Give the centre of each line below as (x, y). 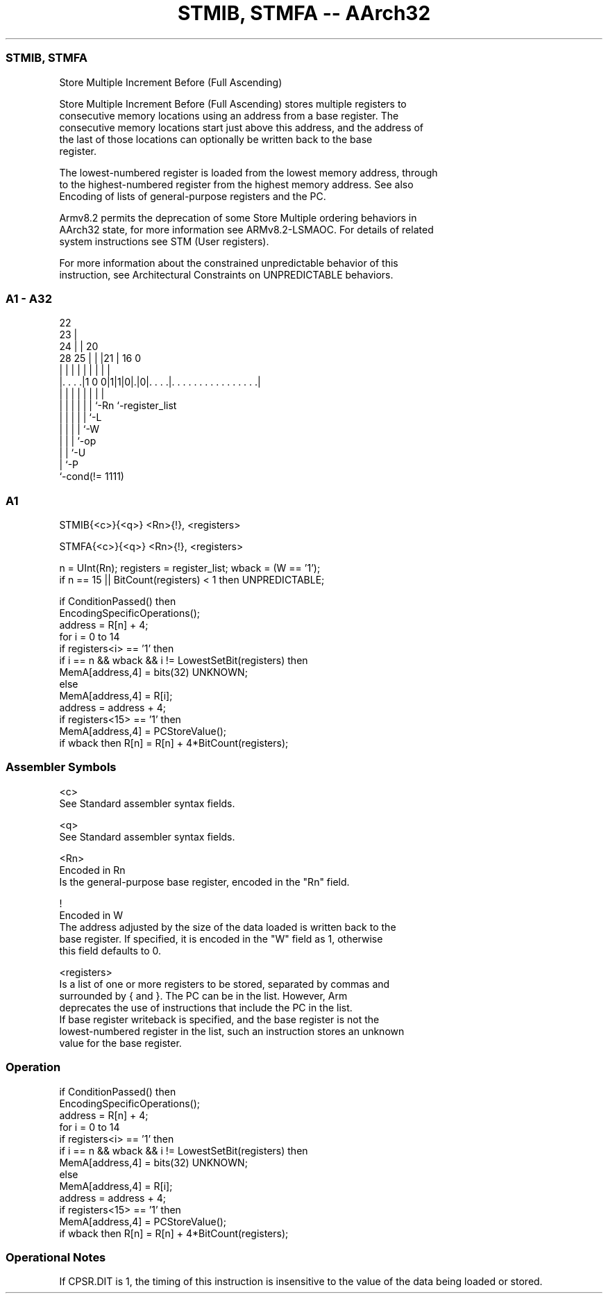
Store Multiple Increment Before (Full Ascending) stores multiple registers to (233, 104)
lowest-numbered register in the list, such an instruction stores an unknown (232, 1031)
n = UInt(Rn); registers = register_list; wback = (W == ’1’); (190, 568)
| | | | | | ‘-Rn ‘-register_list (118, 406)
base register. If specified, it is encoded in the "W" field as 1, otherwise (221, 938)
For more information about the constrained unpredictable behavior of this (229, 263)
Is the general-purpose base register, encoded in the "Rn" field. (204, 882)
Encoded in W (91, 915)
